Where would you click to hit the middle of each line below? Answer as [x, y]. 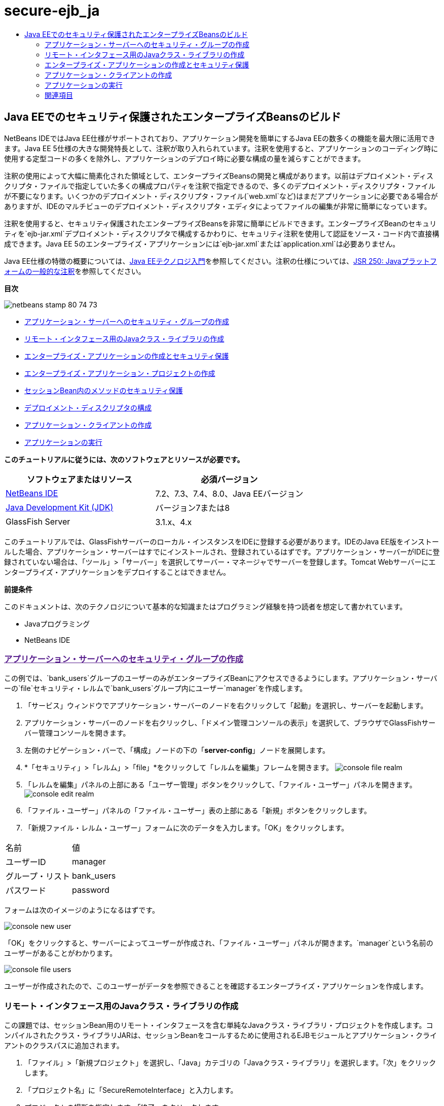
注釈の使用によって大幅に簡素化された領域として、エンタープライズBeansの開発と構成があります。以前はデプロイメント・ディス [219, 176]
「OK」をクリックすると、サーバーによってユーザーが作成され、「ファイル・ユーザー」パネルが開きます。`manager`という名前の [219, 943]
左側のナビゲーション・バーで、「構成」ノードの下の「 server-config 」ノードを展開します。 [177, 750]
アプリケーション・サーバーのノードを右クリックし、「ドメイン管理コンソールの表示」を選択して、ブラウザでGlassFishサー [230, 723]
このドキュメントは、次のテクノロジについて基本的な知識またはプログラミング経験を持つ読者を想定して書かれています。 [206, 606]
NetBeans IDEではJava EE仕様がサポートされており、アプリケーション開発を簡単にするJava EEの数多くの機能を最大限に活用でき [220, 138]
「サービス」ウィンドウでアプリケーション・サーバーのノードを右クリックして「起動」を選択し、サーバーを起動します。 [226, 706]
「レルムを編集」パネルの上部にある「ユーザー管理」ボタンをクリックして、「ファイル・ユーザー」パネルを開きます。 [220, 785]
